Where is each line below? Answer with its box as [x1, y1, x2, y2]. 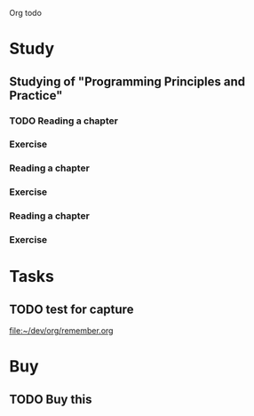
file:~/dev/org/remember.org [9, 325, 114, 336]
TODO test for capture [9, 301, 134, 316]
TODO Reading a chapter [9, 115, 118, 127]
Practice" [9, 88, 63, 103]
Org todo [9, 8, 43, 18]
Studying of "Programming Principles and [9, 74, 246, 89]
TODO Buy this [9, 391, 92, 407]
